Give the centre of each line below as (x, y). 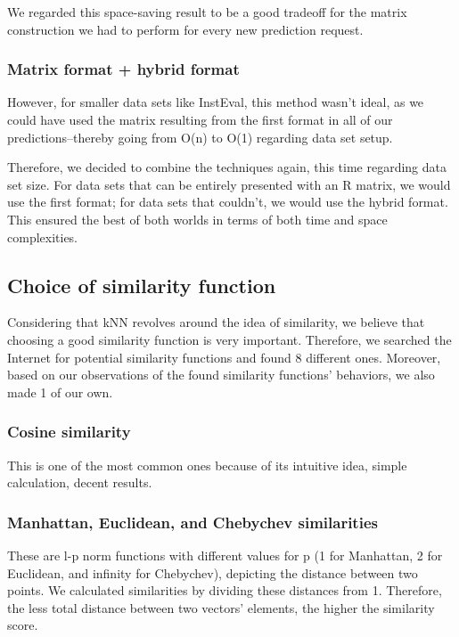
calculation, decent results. (80, 482)
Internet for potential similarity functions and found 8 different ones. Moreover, (224, 357)
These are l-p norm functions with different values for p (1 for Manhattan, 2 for (225, 555)
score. (23, 625)
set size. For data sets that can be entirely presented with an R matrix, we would (229, 184)
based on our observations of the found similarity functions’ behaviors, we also (221, 375)
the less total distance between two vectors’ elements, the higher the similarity (221, 607)
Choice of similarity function (142, 285)
